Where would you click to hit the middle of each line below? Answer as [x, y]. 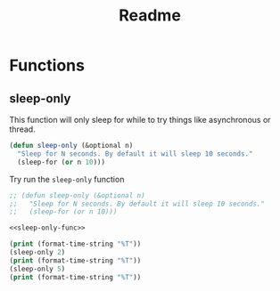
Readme [150, 16]
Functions [47, 65]
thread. [22, 129]
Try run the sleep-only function [67, 179]
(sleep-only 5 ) [37, 269]
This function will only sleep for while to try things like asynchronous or [140, 120]
